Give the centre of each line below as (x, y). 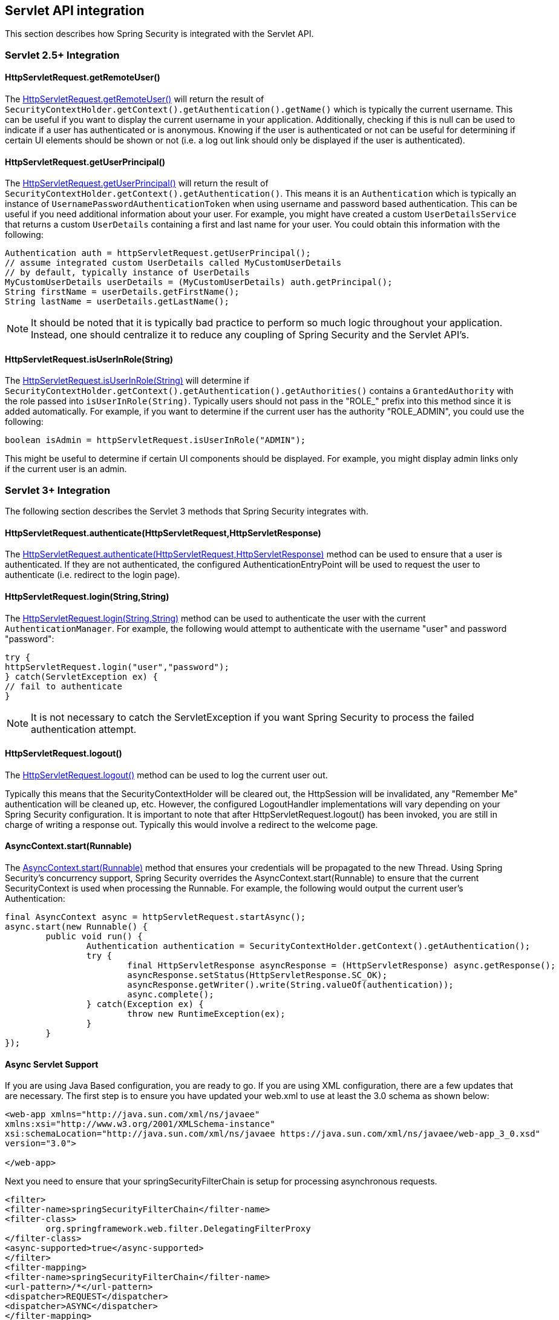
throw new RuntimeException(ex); (206, 1014)
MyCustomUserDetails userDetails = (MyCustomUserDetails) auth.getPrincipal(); (199, 282)
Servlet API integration (75, 11)
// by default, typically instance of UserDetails (127, 273)
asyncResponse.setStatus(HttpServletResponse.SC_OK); (257, 975)
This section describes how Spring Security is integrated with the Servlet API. (159, 34)
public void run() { (94, 937)
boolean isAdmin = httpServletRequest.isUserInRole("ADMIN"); (155, 440)
